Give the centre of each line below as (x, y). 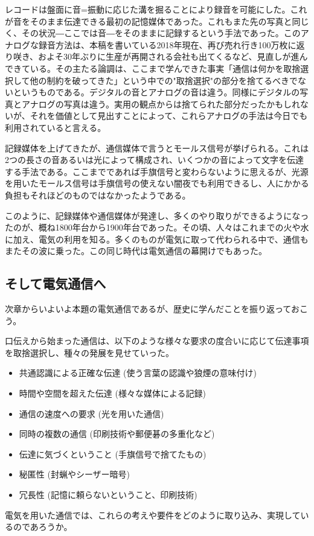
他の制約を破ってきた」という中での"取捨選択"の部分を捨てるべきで (164, 80)
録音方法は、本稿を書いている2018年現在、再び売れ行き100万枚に (167, 44)
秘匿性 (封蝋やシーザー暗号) (75, 474)
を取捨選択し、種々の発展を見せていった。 (89, 352)
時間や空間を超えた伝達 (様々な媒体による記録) (112, 393)
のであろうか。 (43, 527)
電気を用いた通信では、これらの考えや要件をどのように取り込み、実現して (153, 515)
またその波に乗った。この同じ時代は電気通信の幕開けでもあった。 (136, 251)
